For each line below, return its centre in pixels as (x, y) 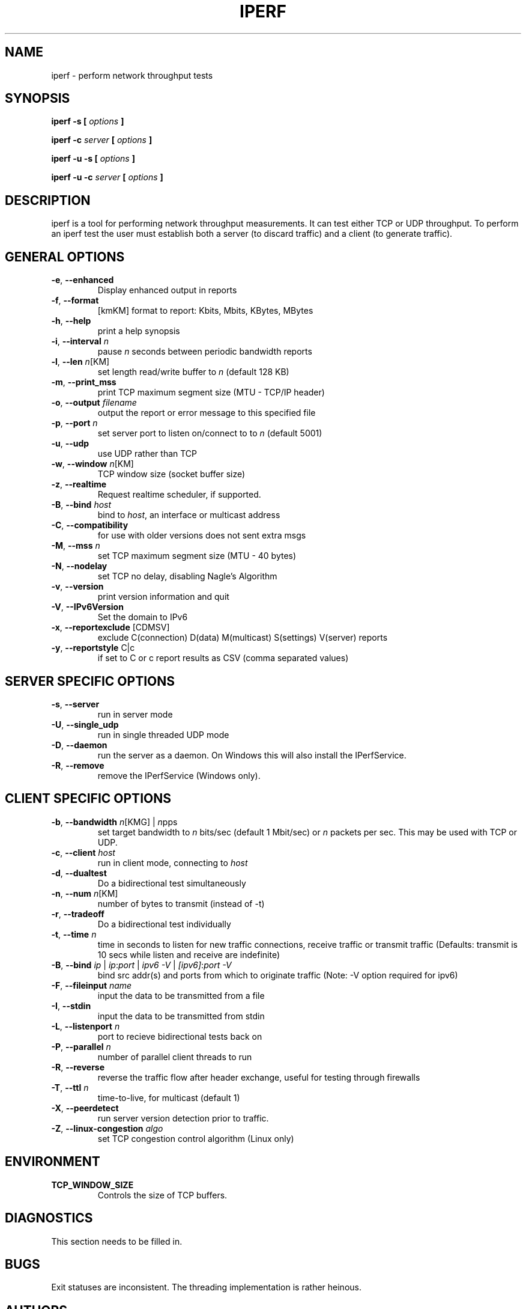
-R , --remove (78, 765)
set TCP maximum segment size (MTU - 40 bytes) (197, 556)
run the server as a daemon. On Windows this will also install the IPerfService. (252, 755)
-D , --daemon (79, 745)
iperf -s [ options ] (88, 121)
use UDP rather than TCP (147, 454)
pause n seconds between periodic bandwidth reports (205, 352)
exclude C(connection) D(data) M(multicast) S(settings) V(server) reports (243, 638)
